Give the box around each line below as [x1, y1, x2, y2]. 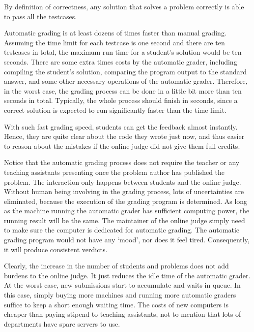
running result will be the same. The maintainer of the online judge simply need [4, 215, 245, 225]
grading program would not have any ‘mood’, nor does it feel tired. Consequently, [4, 234, 250, 245]
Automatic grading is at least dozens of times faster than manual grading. [4, 28, 226, 38]
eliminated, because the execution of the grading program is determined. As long [4, 196, 248, 206]
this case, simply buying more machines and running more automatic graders [4, 290, 236, 300]
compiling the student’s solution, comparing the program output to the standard [4, 66, 247, 76]
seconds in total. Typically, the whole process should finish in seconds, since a [4, 95, 238, 105]
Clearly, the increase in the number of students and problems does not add [4, 261, 229, 271]
